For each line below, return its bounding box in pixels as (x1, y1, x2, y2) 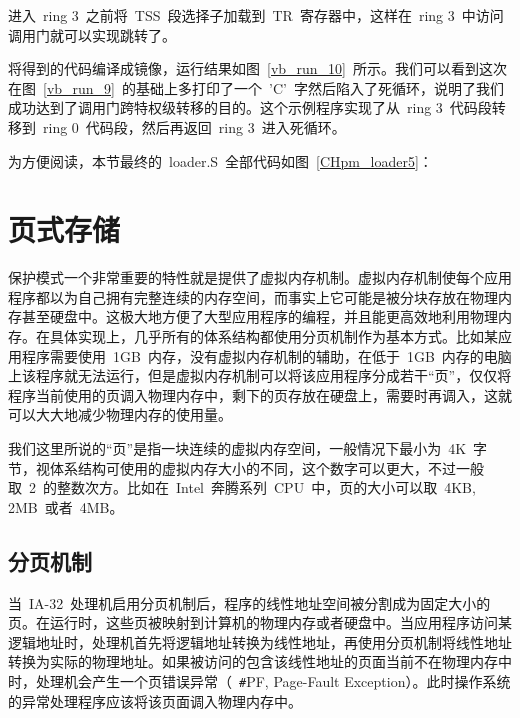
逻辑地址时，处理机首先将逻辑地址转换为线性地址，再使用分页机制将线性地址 (8, 631, 512, 652)
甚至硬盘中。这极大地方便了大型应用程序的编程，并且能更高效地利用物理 (21, 306, 498, 327)
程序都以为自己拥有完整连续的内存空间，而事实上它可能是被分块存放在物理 (8, 286, 498, 307)
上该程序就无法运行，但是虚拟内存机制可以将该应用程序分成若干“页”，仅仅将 (8, 365, 512, 386)
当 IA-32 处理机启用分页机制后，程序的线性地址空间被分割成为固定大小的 (8, 592, 491, 613)
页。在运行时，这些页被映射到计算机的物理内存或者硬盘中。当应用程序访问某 (8, 612, 512, 633)
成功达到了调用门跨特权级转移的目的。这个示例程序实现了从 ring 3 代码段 (8, 97, 492, 118)
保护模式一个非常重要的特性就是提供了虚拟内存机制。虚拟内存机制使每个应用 (8, 267, 512, 288)
